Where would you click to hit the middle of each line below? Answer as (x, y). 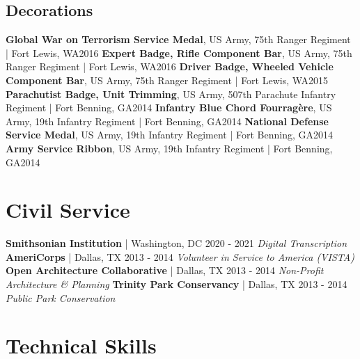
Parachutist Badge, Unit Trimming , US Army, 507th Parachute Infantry (171, 94)
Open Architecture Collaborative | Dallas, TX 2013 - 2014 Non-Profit (165, 270)
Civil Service (68, 210)
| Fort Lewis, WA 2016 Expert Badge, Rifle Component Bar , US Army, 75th (179, 53)
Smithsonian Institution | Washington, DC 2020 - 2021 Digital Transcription (177, 243)
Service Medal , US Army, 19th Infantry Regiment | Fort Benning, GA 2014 (170, 135)
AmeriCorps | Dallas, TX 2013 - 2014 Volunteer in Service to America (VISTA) (180, 256)
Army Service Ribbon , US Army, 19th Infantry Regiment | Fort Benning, (169, 148)
